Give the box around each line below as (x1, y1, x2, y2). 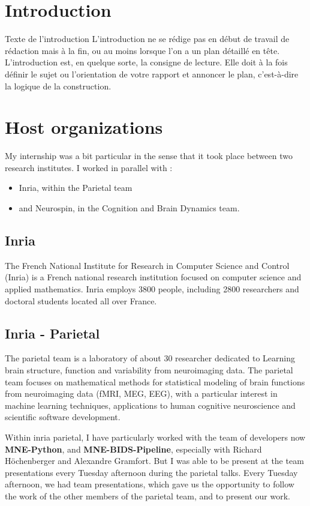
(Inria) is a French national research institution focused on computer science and (5, 271, 302, 283)
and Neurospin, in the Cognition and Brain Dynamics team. (19, 202, 240, 214)
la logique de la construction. (5, 79, 112, 92)
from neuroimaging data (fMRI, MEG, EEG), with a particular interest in (5, 387, 278, 400)
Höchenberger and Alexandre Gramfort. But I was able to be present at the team (5, 454, 304, 467)
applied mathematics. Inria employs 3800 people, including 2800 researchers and (5, 282, 299, 295)
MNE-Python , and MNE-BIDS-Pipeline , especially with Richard (5, 442, 262, 455)
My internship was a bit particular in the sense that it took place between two (5, 149, 293, 162)
